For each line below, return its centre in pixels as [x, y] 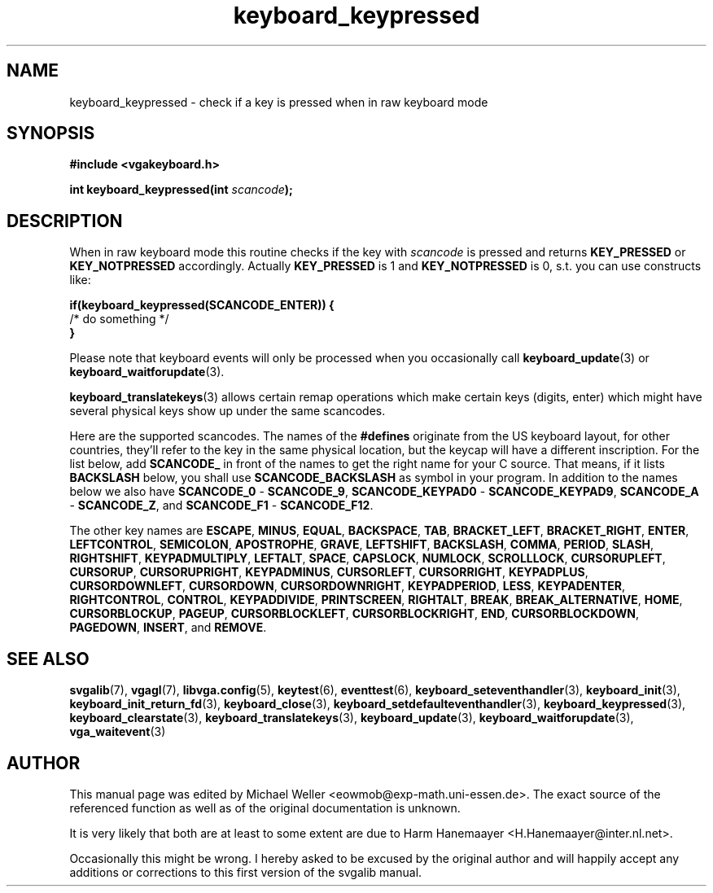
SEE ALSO [48, 659]
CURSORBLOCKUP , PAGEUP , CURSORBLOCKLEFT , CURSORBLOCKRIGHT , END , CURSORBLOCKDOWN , [354, 614]
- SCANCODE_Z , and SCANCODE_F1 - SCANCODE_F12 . [221, 506]
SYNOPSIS [51, 134]
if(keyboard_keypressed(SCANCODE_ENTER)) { [202, 305]
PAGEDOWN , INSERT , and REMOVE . [168, 628]
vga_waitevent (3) [118, 732]
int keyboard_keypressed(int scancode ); [181, 190]
